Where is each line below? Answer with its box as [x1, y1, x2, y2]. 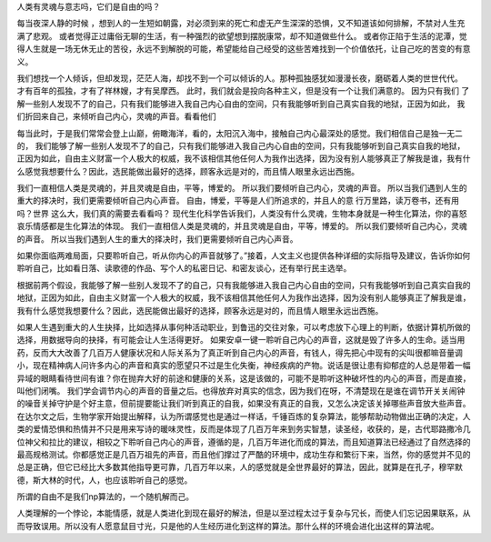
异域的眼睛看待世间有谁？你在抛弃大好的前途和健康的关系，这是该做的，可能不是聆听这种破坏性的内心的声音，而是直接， [16, 373, 471, 384]
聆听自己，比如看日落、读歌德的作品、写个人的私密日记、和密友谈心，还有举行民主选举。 [16, 263, 352, 274]
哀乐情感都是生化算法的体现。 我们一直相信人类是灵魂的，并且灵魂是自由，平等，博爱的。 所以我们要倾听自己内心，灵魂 [16, 221, 467, 232]
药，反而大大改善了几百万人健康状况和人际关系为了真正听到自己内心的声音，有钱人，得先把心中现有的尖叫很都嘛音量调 [16, 346, 463, 358]
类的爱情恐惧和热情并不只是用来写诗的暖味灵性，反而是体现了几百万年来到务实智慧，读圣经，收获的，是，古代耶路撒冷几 [16, 424, 471, 435]
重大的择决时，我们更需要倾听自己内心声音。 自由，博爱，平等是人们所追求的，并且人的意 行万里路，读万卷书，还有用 [16, 196, 459, 206]
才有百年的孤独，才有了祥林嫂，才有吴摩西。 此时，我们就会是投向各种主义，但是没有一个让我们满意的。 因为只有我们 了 [16, 85, 470, 96]
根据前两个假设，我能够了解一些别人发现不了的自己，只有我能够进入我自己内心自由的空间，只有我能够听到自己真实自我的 [16, 279, 471, 290]
